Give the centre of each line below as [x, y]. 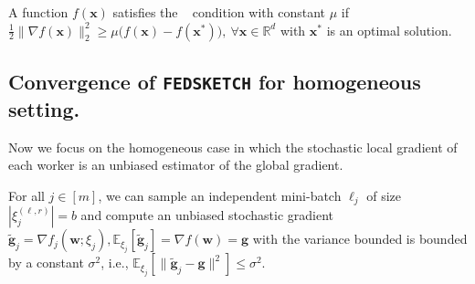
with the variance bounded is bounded [360, 239]
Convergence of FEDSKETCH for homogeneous [215, 81]
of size [384, 195]
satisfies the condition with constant [219, 12]
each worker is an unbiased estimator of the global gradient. [176, 165]
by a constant [46, 263]
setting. [44, 108]
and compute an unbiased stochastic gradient [207, 215]
